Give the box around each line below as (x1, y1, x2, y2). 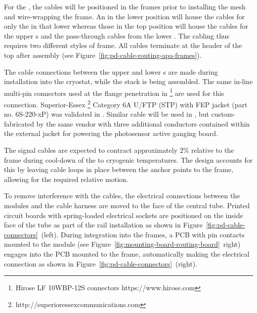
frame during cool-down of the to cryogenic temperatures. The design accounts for (4, 154, 253, 165)
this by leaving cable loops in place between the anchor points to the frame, (4, 164, 233, 175)
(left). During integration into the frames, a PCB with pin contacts (41, 229, 245, 239)
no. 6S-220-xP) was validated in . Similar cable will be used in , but (4, 109, 209, 119)
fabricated (4, 118, 35, 129)
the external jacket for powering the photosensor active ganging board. (4, 128, 218, 138)
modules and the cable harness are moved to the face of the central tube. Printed (4, 200, 250, 210)
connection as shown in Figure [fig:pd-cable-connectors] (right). (4, 258, 198, 268)
